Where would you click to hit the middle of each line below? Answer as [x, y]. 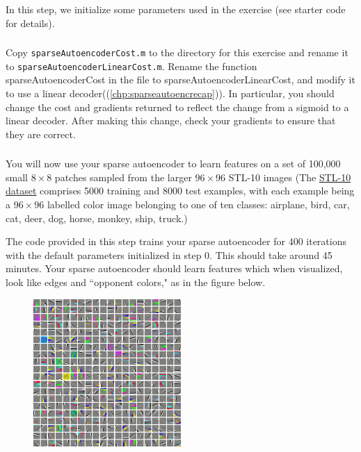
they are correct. [41, 134]
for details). [30, 23]
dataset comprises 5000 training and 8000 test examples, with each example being [180, 191]
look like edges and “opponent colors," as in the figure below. [136, 282]
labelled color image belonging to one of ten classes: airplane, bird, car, [198, 204]
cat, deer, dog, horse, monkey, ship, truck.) [97, 218]
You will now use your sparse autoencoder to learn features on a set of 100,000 [173, 164]
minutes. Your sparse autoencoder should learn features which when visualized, [174, 268]
